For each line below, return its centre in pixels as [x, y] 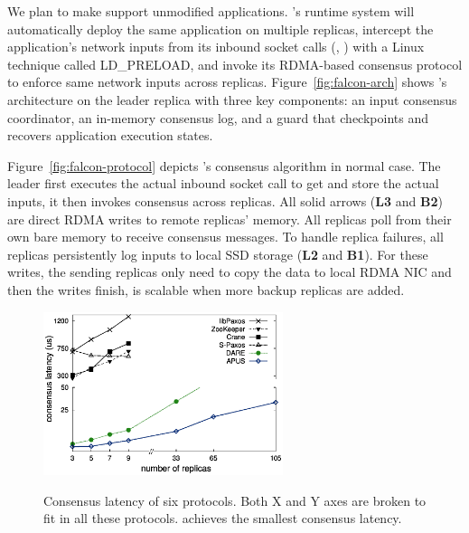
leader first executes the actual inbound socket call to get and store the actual [223, 183]
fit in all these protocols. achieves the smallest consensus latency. [223, 518]
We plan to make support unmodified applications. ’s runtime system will [211, 11]
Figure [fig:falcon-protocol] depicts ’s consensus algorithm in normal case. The [224, 165]
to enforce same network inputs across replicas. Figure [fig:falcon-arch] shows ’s [227, 82]
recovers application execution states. [110, 135]
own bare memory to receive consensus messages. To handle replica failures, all [225, 237]
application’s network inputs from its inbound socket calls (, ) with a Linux [216, 47]
